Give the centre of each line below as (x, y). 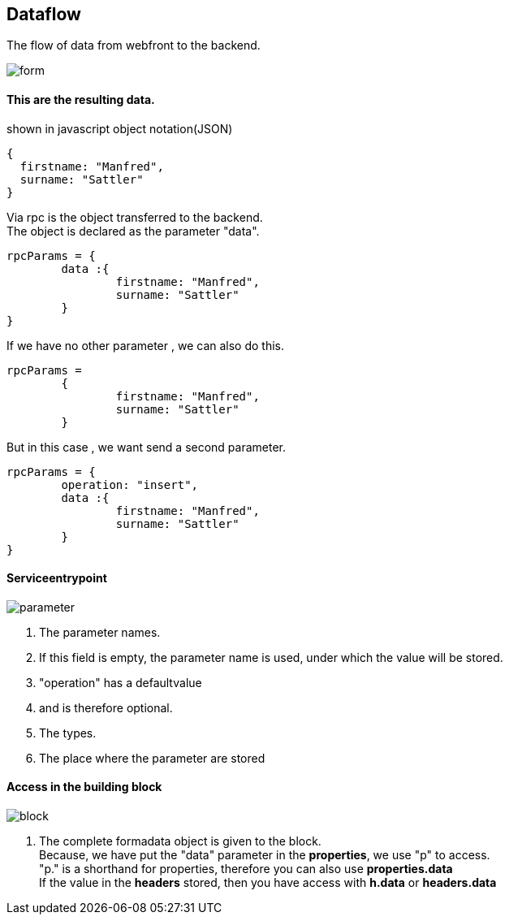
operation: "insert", (130, 484)
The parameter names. (100, 632)
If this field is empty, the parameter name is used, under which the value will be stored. (271, 657)
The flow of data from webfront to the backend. (134, 45)
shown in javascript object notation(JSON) (120, 128)
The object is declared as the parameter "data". (133, 231)
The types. (68, 733)
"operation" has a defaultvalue (121, 682)
